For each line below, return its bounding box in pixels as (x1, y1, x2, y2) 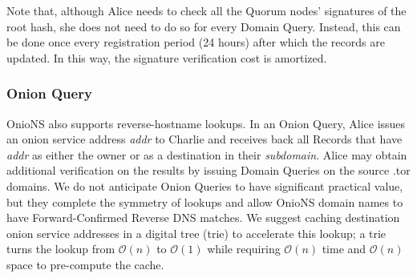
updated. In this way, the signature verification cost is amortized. (6, 49, 327, 66)
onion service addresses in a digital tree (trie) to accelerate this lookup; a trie (6, 224, 387, 241)
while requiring (207, 240, 281, 257)
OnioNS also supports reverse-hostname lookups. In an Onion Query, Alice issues (6, 115, 406, 131)
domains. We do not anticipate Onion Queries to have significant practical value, (6, 177, 403, 194)
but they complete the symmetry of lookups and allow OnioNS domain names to (6, 193, 403, 210)
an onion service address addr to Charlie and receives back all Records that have (6, 131, 403, 147)
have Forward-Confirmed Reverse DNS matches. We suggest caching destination (6, 209, 400, 226)
